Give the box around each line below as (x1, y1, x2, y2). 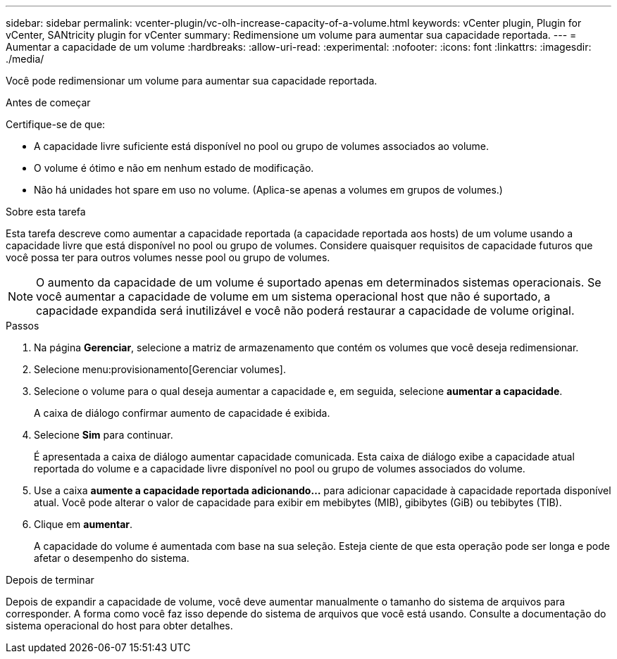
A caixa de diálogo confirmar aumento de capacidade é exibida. (34, 407, 330, 419)
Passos (6, 320, 39, 332)
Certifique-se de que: (6, 118, 106, 130)
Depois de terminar (6, 574, 94, 586)
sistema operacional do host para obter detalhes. (6, 620, 233, 632)
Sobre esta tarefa (6, 206, 86, 218)
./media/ (6, 53, 44, 65)
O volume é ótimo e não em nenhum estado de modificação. (34, 162, 314, 174)
